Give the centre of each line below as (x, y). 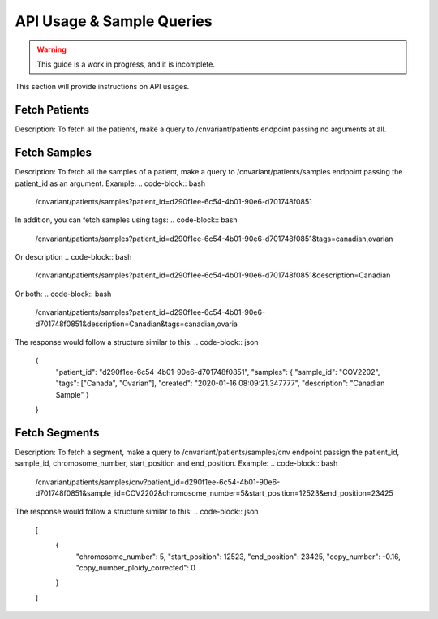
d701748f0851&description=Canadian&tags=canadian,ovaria (137, 324)
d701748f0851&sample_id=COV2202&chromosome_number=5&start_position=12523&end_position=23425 (214, 493)
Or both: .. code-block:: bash (63, 294)
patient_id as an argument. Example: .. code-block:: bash (110, 183)
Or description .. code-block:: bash (73, 257)
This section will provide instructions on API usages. (102, 87)
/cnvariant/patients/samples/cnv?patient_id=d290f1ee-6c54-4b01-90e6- (158, 482)
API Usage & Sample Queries (114, 21)
